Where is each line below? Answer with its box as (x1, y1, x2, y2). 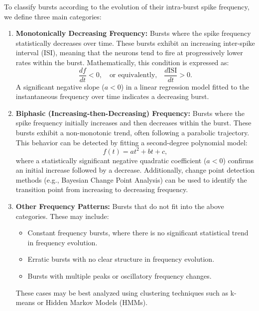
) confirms (223, 155, 254, 165)
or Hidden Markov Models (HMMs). (37, 297, 148, 308)
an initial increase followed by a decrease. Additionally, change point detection (15, 165, 255, 175)
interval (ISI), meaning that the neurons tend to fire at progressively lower (15, 47, 243, 58)
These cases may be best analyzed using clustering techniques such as (15, 287, 228, 298)
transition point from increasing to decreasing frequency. (15, 184, 188, 195)
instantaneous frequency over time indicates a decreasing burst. (15, 91, 209, 102)
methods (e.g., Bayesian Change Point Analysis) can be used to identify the (15, 174, 247, 185)
